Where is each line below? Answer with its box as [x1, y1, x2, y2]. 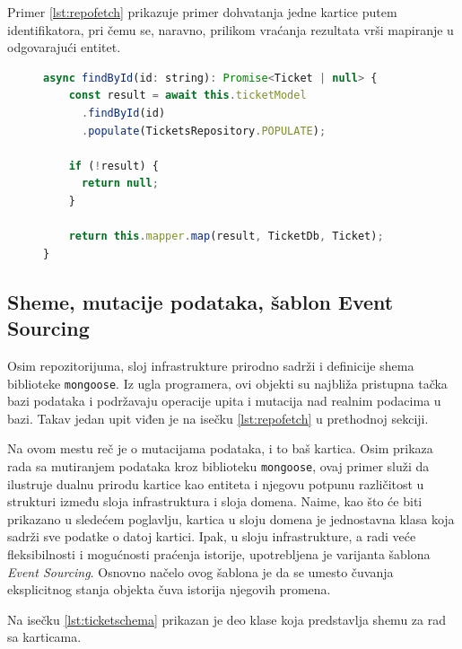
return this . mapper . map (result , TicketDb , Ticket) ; [68, 230, 384, 243]
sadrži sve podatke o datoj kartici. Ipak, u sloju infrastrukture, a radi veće [7, 527, 416, 546]
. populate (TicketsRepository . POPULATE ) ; [81, 124, 327, 137]
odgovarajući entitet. [7, 38, 121, 57]
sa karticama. [7, 627, 82, 646]
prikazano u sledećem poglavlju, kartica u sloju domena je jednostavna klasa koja [7, 509, 455, 528]
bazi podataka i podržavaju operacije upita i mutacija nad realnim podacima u [7, 391, 441, 410]
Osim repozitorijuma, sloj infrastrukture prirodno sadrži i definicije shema [7, 355, 414, 374]
